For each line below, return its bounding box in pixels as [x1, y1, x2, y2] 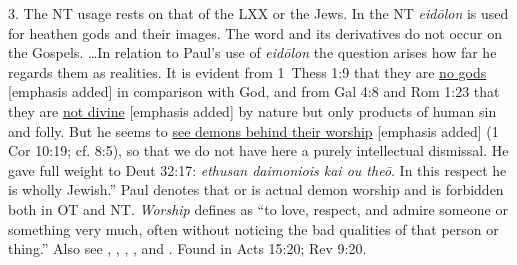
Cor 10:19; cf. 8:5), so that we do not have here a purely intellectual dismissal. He [8, 140, 509, 161]
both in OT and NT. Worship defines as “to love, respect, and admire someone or [8, 198, 508, 219]
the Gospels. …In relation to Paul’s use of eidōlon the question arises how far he [8, 42, 497, 63]
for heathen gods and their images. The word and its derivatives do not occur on [8, 22, 503, 43]
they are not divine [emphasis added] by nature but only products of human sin [8, 100, 497, 121]
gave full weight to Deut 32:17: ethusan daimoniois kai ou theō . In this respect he [8, 159, 507, 180]
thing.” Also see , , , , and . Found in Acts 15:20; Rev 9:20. [8, 238, 367, 259]
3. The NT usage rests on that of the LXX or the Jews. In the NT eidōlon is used [8, 3, 509, 23]
